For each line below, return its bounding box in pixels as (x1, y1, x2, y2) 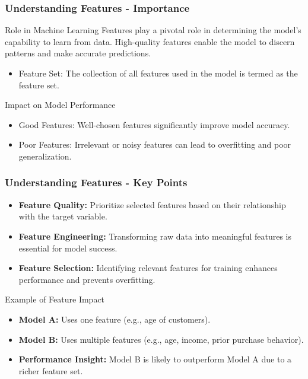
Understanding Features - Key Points (5, 175, 188, 190)
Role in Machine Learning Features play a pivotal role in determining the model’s (5, 24, 301, 36)
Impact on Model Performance (5, 98, 116, 111)
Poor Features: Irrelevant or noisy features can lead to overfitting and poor (18, 138, 291, 151)
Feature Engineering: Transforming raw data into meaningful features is (18, 230, 291, 242)
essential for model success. (18, 241, 118, 254)
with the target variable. (18, 210, 107, 222)
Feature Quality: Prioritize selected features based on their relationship (18, 198, 286, 211)
